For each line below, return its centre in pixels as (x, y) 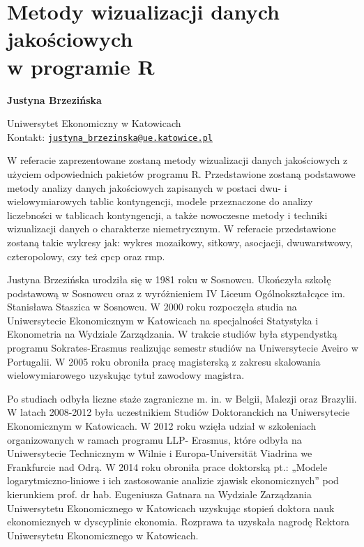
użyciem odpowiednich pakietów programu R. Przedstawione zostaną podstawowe (181, 173)
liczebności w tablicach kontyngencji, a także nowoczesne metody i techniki (167, 215)
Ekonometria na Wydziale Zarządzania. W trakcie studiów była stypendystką (172, 334)
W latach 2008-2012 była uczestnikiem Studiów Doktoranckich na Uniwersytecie (179, 412)
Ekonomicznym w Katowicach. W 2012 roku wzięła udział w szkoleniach (162, 426)
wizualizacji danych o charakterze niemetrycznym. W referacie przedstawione (172, 228)
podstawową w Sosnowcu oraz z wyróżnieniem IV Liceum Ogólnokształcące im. (176, 293)
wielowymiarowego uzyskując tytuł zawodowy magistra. (126, 375)
